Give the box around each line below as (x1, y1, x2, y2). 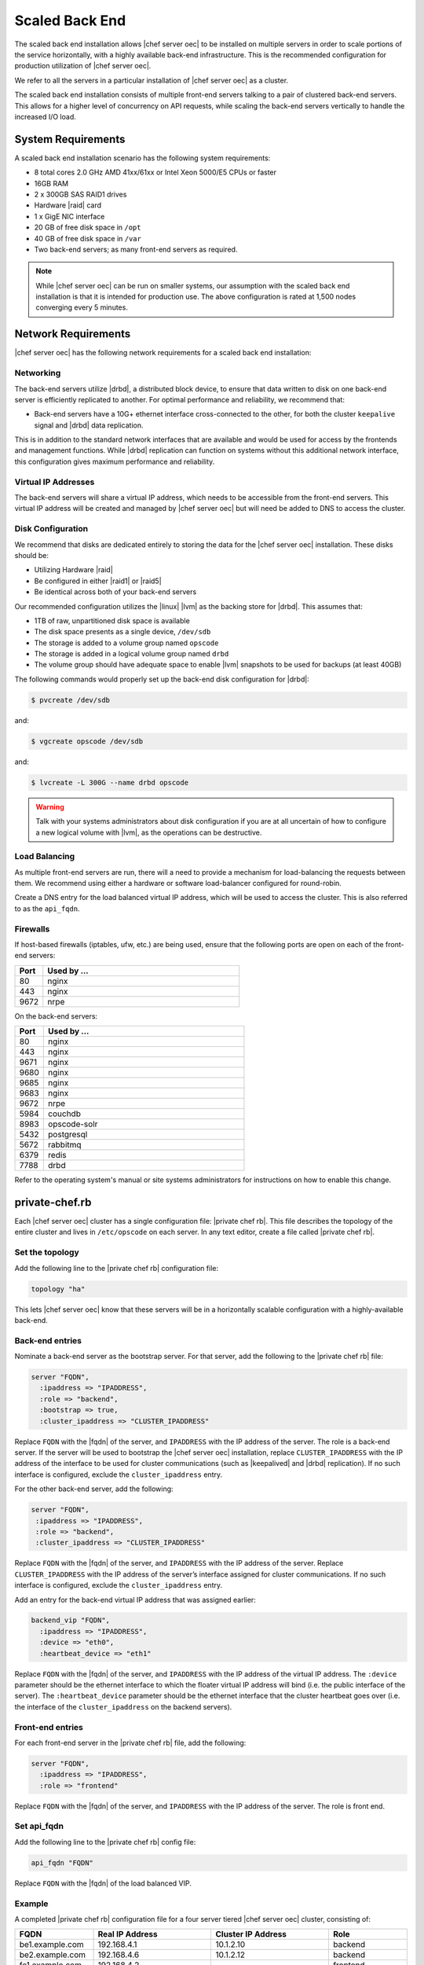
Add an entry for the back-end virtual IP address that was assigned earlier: (14, 1595, 257, 1604)
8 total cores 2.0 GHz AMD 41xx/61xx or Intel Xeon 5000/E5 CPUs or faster (34, 167, 277, 177)
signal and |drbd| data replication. (34, 421, 144, 430)
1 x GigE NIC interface (34, 211, 105, 221)
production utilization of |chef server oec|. (14, 61, 152, 71)
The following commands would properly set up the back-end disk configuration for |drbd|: (14, 674, 309, 684)
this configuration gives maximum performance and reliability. (14, 457, 215, 466)
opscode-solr (48, 1118, 98, 1129)
